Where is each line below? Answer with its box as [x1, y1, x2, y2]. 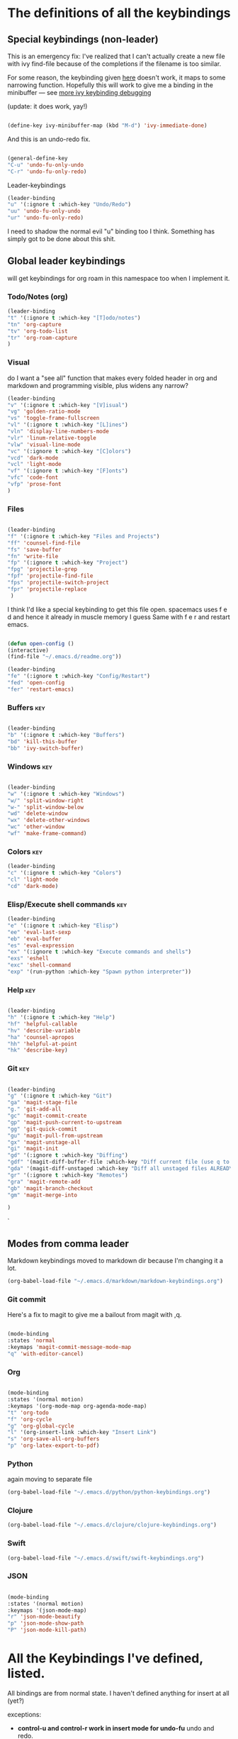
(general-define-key [7, 155, 69, 162]
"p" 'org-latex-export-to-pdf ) [7, 1442, 100, 1450]
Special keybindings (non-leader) [7, 33, 159, 45]
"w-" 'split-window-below [7, 804, 84, 811]
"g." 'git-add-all [7, 1106, 62, 1113]
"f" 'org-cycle [7, 1416, 52, 1423]
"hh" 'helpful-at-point [7, 1040, 78, 1048]
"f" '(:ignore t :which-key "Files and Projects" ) [7, 533, 160, 540]
